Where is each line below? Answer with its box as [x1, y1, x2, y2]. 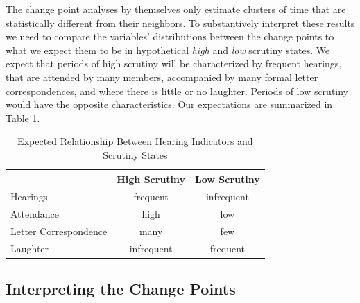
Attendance [10, 207, 59, 221]
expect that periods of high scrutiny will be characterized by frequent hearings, [6, 56, 342, 71]
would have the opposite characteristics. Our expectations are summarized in [6, 97, 333, 112]
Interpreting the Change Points [6, 278, 236, 300]
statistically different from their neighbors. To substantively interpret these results [6, 15, 355, 30]
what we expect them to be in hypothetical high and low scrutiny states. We [6, 42, 330, 57]
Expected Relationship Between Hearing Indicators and [17, 134, 253, 148]
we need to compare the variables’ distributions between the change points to [6, 29, 334, 44]
